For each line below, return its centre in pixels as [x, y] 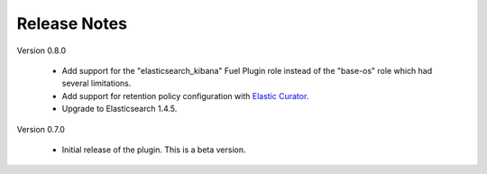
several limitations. [96, 83]
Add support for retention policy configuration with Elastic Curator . [185, 96]
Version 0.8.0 [41, 50]
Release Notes [72, 23]
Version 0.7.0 [41, 129]
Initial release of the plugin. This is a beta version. [154, 150]
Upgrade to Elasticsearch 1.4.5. [119, 109]
